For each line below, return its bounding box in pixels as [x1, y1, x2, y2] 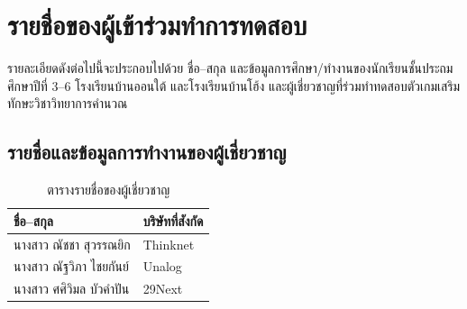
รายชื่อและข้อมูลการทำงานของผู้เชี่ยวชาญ [7, 138, 287, 166]
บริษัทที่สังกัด [142, 211, 204, 230]
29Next [142, 279, 183, 298]
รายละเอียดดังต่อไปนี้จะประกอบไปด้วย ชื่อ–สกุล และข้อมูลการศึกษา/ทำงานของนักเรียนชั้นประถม [7, 59, 453, 77]
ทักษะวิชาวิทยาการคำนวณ [7, 94, 128, 113]
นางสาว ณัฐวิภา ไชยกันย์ [14, 257, 129, 276]
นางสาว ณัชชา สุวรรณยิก [14, 234, 131, 253]
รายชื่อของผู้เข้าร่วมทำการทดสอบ [7, 6, 307, 43]
